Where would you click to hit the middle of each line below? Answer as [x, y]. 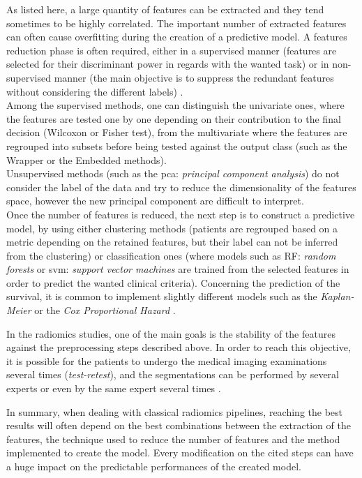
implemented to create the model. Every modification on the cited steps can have [180, 453]
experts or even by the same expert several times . [114, 388]
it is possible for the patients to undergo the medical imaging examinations [167, 360]
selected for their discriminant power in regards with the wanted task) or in [168, 64]
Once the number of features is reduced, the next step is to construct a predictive [181, 214]
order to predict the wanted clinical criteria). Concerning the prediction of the [173, 282]
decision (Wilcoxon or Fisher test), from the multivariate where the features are [177, 132]
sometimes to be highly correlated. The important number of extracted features [176, 23]
